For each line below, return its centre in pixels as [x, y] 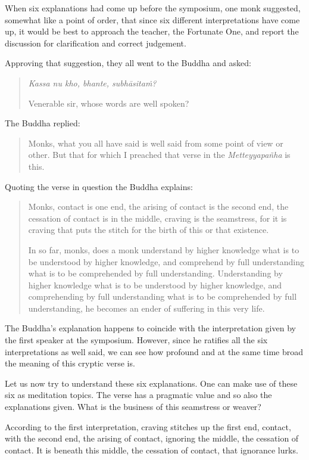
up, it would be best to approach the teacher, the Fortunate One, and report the [152, 31]
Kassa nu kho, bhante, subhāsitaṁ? [92, 83]
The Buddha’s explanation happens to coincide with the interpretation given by [150, 328]
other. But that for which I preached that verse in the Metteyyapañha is [159, 155]
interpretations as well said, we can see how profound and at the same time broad [154, 351]
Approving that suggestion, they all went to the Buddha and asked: [128, 63]
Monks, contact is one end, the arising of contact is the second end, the [158, 206]
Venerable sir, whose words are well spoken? [109, 103]
